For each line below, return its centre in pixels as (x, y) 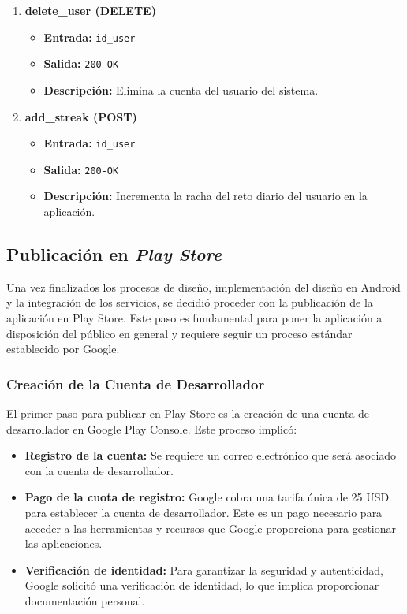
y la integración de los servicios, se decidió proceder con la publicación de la (190, 302)
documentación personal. (85, 600)
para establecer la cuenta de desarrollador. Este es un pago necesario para (203, 512)
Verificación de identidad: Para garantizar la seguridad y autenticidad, (204, 569)
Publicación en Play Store (114, 253)
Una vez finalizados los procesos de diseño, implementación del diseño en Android (203, 287)
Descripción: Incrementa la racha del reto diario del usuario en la (205, 196)
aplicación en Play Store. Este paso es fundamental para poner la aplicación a (194, 317)
